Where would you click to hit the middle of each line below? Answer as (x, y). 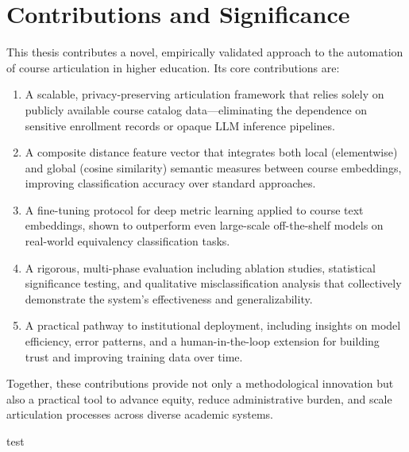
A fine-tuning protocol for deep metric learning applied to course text (194, 209)
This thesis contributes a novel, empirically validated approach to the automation (205, 52)
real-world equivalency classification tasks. (127, 241)
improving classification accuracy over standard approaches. (170, 183)
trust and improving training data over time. (134, 356)
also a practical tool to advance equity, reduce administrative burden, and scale (199, 398)
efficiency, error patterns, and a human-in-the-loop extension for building (202, 341)
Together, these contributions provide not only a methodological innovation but (200, 383)
